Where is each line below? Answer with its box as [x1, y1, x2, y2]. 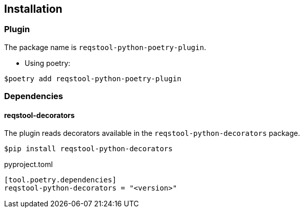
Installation [4, 3, 63, 15]
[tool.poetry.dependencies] [4, 176, 117, 184]
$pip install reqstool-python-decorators [4, 145, 173, 153]
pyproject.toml [4, 160, 53, 169]
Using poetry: [25, 58, 71, 67]
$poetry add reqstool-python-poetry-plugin [4, 74, 181, 83]
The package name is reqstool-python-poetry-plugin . [4, 42, 206, 52]
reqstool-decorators [4, 110, 75, 120]
